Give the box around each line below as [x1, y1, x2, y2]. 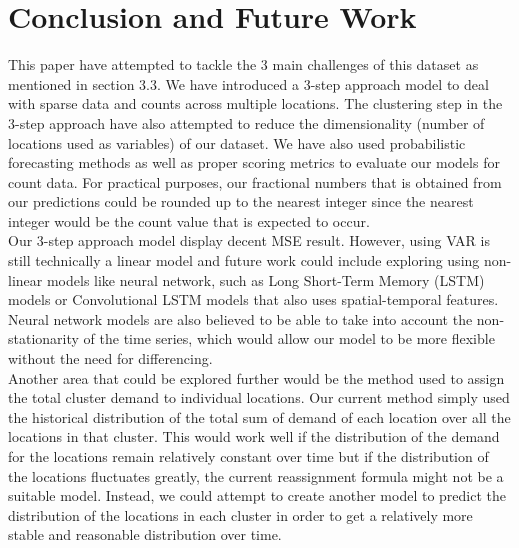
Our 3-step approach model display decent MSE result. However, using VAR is [8, 230, 490, 251]
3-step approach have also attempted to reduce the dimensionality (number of [8, 112, 485, 133]
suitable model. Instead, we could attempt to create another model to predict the [8, 485, 507, 506]
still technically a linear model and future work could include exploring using [8, 250, 480, 271]
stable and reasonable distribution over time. [8, 524, 282, 545]
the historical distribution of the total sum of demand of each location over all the [8, 406, 511, 427]
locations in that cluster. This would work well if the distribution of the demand [8, 426, 500, 447]
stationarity [8, 328, 79, 349]
